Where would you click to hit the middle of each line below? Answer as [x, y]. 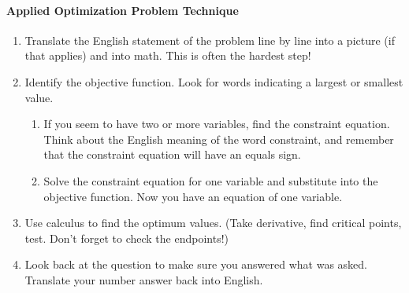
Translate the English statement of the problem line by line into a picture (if [210, 40]
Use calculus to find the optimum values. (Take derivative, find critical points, [213, 223]
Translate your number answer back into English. [144, 279]
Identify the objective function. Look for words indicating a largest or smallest [214, 81]
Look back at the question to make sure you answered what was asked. [196, 264]
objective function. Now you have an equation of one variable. [193, 196]
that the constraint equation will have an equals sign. [172, 154]
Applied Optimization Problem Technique [123, 10]
